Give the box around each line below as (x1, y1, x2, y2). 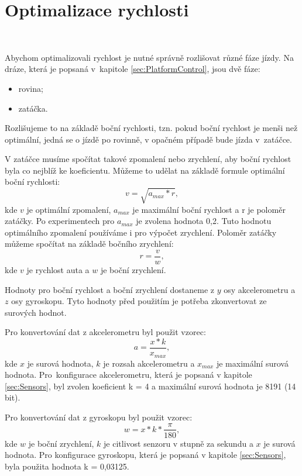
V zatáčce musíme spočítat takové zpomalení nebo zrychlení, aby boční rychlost (5, 153, 291, 165)
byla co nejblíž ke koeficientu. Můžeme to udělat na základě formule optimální (5, 164, 285, 176)
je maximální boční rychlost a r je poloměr (132, 203, 286, 215)
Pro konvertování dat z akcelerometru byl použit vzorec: (5, 326, 206, 338)
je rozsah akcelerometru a (103, 357, 195, 369)
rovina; (18, 82, 43, 94)
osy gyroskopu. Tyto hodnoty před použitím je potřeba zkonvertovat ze (11, 295, 267, 307)
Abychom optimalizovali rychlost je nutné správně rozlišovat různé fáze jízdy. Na (5, 51, 294, 63)
